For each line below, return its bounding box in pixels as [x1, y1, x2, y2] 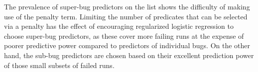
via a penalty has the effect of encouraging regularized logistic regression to [4, 21, 234, 31]
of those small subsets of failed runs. [4, 60, 115, 70]
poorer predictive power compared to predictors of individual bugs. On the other [4, 40, 251, 51]
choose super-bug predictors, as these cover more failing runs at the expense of [4, 30, 244, 41]
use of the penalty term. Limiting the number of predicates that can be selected [4, 11, 248, 21]
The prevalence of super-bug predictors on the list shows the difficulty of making [4, 1, 250, 11]
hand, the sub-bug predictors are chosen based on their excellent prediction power [4, 50, 254, 60]
